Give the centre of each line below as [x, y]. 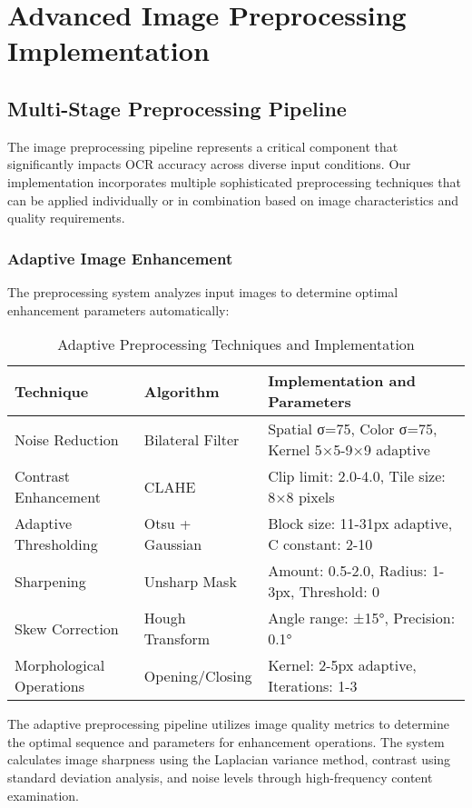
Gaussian [173, 544]
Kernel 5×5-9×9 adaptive [349, 450]
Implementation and [342, 381]
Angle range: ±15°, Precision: [362, 618]
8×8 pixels [301, 497]
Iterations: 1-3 [313, 686]
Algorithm [182, 391]
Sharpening [50, 581]
